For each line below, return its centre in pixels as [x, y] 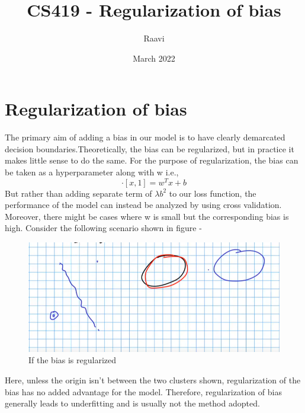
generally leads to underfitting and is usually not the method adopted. [132, 403]
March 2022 [154, 58]
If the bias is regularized [73, 360]
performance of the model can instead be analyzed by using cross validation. [143, 205]
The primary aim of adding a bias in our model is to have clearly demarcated [145, 137]
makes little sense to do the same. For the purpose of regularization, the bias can [152, 160]
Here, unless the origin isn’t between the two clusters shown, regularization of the [153, 380]
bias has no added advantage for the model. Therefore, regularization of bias [143, 391]
